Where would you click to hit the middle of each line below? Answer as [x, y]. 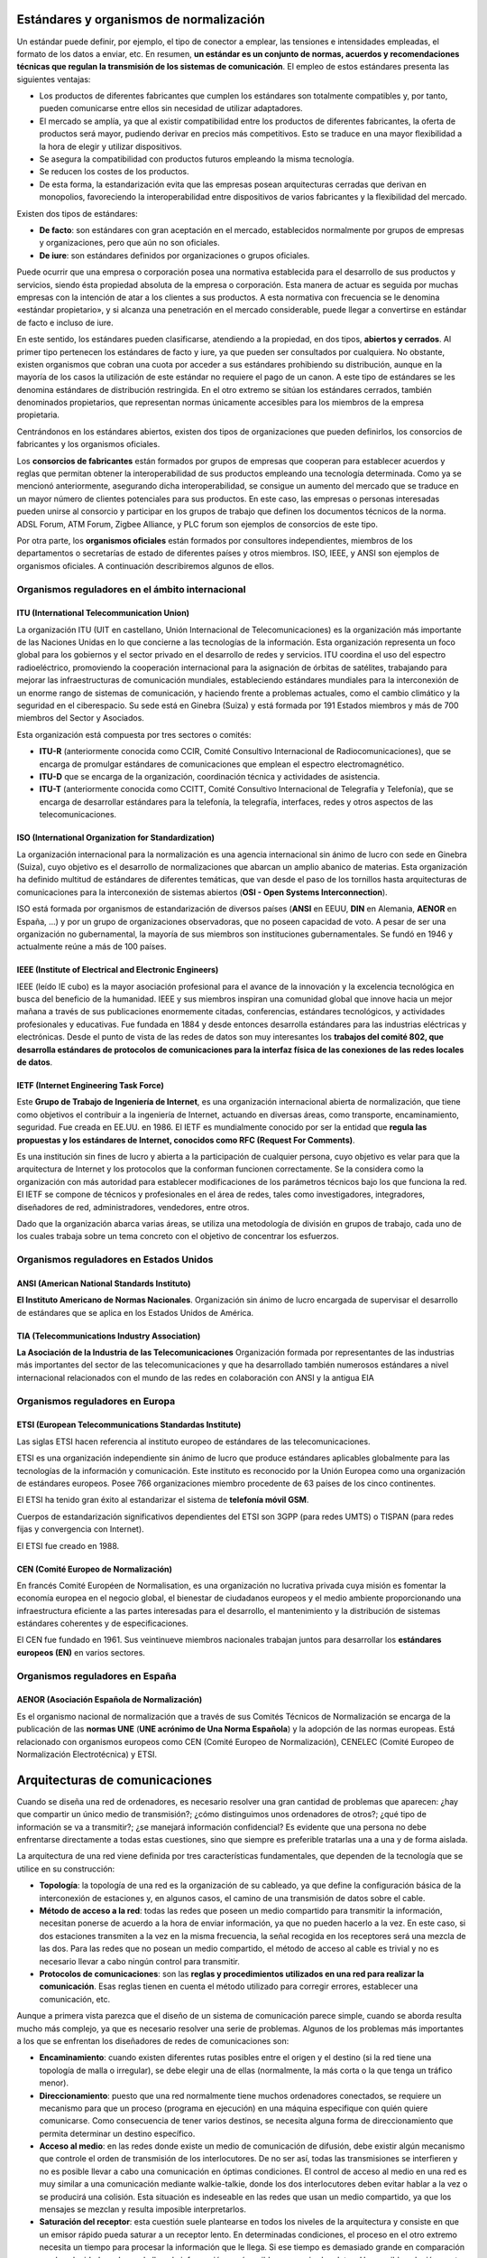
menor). [54, 2083]
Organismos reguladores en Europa [96, 1401]
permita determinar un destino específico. [117, 2133]
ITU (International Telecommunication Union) [103, 613]
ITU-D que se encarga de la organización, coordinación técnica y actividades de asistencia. [210, 776]
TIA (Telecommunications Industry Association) [109, 1336]
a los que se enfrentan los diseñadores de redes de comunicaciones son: [153, 2040]
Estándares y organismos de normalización [141, 19]
